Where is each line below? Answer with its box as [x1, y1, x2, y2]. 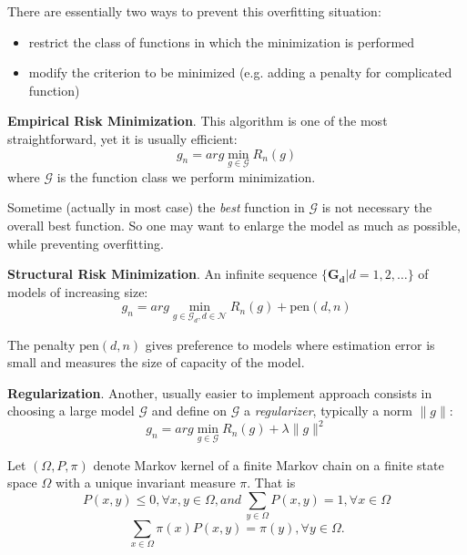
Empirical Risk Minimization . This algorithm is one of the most [7, 111, 388, 130]
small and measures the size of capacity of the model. [7, 353, 305, 372]
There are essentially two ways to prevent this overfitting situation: [7, 2, 381, 20]
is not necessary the [321, 198, 432, 217]
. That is [247, 473, 296, 492]
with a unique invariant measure [55, 473, 236, 492]
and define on [151, 401, 228, 420]
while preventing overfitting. [7, 233, 164, 252]
